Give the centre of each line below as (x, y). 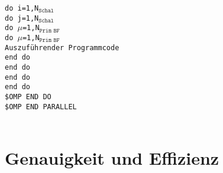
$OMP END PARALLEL (41, 107)
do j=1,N (22, 18)
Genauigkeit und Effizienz (112, 158)
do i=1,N (22, 8)
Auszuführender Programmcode (62, 48)
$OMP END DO (28, 97)
